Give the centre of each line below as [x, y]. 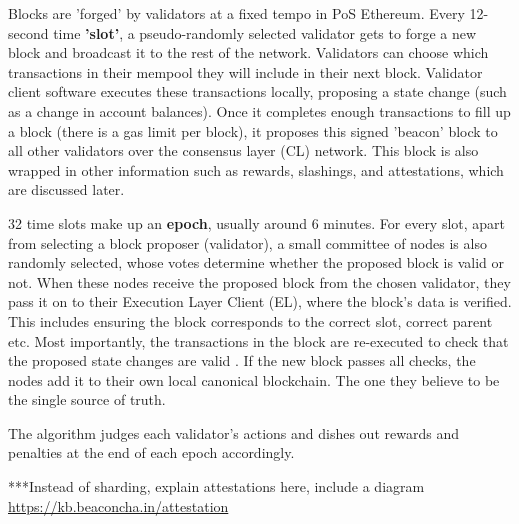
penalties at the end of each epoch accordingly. [151, 452]
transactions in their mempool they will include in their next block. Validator [245, 71]
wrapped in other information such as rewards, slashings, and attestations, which [256, 169]
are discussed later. [66, 189]
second [28, 32]
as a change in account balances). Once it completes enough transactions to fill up [259, 110]
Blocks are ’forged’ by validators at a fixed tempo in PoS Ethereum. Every [236, 13]
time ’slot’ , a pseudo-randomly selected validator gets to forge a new [265, 32]
